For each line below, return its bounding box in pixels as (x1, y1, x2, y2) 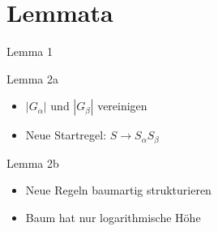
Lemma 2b (6, 154, 59, 171)
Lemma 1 (6, 43, 53, 60)
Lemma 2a (6, 70, 58, 87)
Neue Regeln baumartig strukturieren (25, 182, 212, 199)
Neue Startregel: (25, 126, 107, 143)
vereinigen (97, 97, 147, 114)
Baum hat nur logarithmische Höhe (25, 208, 201, 225)
